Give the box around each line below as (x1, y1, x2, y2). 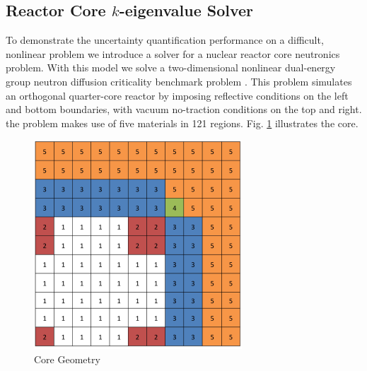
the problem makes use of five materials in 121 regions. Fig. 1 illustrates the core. (6, 115, 359, 130)
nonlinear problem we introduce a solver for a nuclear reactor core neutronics (6, 46, 340, 61)
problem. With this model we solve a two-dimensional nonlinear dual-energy (6, 60, 336, 75)
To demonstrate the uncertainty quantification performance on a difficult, (6, 33, 324, 47)
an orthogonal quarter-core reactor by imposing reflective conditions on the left (6, 88, 349, 102)
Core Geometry (34, 351, 100, 366)
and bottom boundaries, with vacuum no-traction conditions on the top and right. (6, 102, 362, 117)
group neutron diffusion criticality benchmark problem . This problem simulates (6, 73, 352, 88)
